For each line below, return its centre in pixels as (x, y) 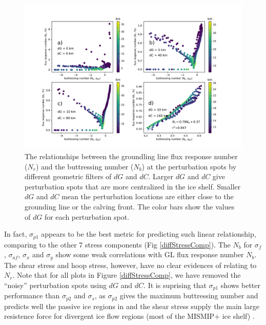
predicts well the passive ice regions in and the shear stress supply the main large (132, 306)
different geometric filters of (68, 176)
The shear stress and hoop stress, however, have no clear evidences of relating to (130, 265)
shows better (241, 285)
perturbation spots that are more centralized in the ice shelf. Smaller (133, 186)
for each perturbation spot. (87, 216)
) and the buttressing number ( (85, 166)
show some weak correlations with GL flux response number (150, 254)
